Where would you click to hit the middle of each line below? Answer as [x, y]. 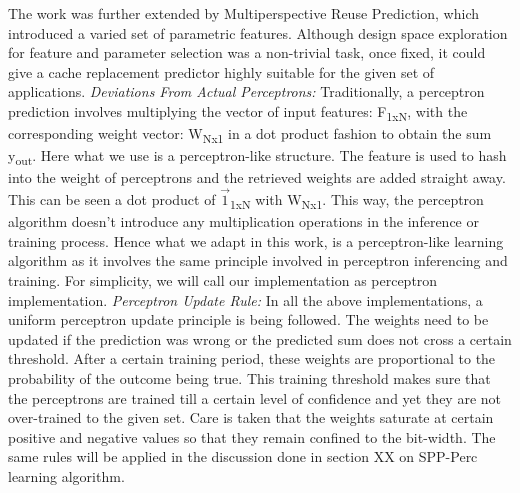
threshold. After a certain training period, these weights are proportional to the [252, 358]
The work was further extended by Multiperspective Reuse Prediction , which [243, 13]
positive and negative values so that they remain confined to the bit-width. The [252, 436]
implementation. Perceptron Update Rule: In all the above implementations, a [245, 299]
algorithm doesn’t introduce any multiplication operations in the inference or [243, 221]
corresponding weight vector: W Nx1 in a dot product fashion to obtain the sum [250, 134]
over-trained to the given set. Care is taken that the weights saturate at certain [251, 417]
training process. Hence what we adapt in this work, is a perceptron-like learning [256, 240]
